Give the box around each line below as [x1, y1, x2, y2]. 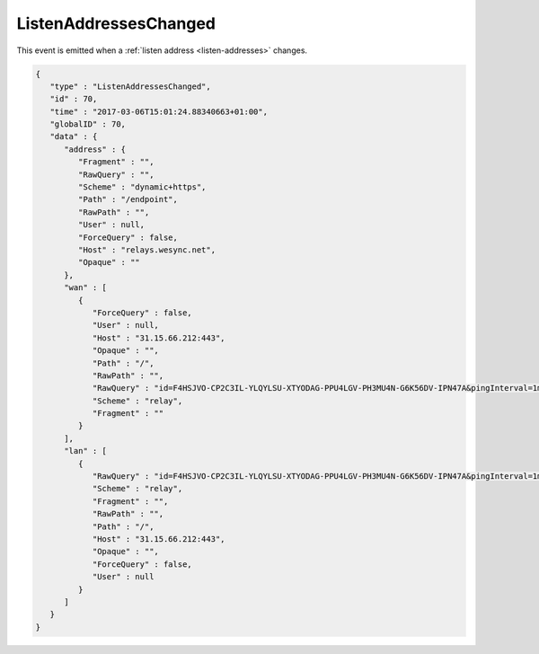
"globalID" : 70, [49, 119, 126, 129]
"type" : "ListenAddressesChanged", [49, 81, 211, 92]
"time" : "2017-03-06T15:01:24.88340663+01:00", [49, 106, 269, 117]
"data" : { [49, 131, 98, 142]
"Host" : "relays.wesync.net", [77, 245, 216, 255]
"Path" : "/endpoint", [77, 194, 179, 205]
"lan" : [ [64, 446, 108, 456]
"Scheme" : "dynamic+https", [77, 182, 207, 192]
